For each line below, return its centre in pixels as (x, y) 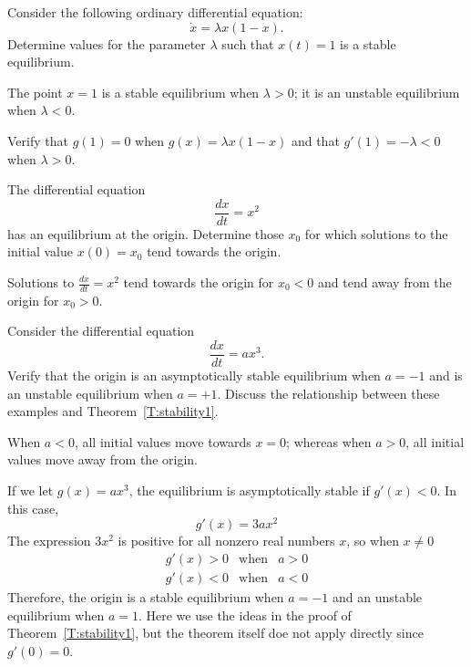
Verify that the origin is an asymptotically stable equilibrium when (194, 375)
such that (248, 43)
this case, (33, 508)
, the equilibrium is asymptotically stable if (249, 490)
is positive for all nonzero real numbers (226, 541)
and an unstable (377, 596)
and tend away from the (385, 282)
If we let (31, 490)
